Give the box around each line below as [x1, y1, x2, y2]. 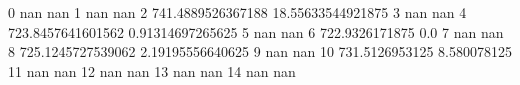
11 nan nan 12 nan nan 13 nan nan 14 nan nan [8, 60, 296, 81]
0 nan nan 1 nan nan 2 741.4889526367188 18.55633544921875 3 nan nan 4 [8, 2, 467, 22]
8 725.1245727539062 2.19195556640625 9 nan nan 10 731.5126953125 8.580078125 [8, 41, 512, 62]
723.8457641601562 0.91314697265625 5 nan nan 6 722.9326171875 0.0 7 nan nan [8, 21, 504, 42]
